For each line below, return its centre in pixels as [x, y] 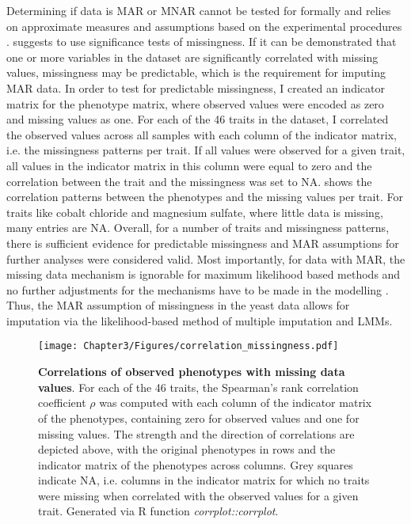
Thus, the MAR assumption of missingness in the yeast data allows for [178, 305]
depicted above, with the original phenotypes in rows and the [187, 449]
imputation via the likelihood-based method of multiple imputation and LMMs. [200, 320]
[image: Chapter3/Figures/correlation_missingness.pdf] [188, 346]
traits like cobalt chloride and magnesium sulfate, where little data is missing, [195, 212]
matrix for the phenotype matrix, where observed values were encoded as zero [195, 103]
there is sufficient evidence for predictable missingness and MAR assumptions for [203, 243]
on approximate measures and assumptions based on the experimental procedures [204, 26]
